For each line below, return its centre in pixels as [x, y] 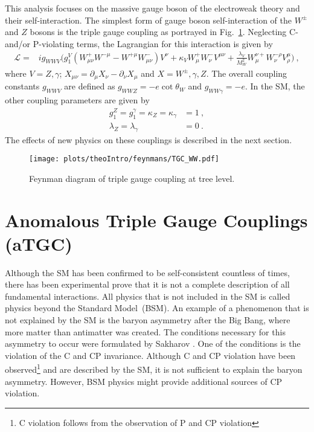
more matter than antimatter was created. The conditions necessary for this [145, 331]
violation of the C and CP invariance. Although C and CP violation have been [150, 355]
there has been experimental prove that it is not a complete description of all [147, 284]
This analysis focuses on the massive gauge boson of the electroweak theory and [152, 8]
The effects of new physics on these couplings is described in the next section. [149, 139]
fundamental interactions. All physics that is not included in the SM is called [148, 296]
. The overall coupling [247, 73]
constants [22, 86]
